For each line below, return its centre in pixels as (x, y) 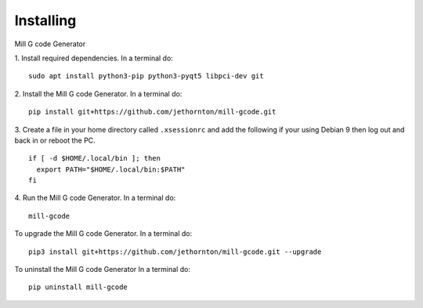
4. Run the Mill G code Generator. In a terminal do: (95, 198)
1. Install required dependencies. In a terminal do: (94, 58)
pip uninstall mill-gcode (78, 287)
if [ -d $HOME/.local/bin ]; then (94, 158)
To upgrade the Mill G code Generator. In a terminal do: (103, 234)
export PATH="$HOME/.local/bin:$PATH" (111, 169)
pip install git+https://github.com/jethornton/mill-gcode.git (152, 112)
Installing (45, 20)
